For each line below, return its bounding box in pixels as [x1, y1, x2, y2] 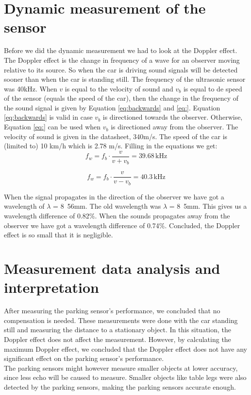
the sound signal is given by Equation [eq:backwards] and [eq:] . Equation [4, 102, 220, 112]
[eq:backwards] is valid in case [4, 112, 93, 122]
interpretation [4, 277, 100, 297]
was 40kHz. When [4, 83, 57, 93]
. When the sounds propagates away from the [95, 211, 230, 221]
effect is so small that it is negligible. [4, 230, 113, 240]
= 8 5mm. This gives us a [169, 201, 247, 211]
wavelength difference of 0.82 [4, 211, 89, 221]
